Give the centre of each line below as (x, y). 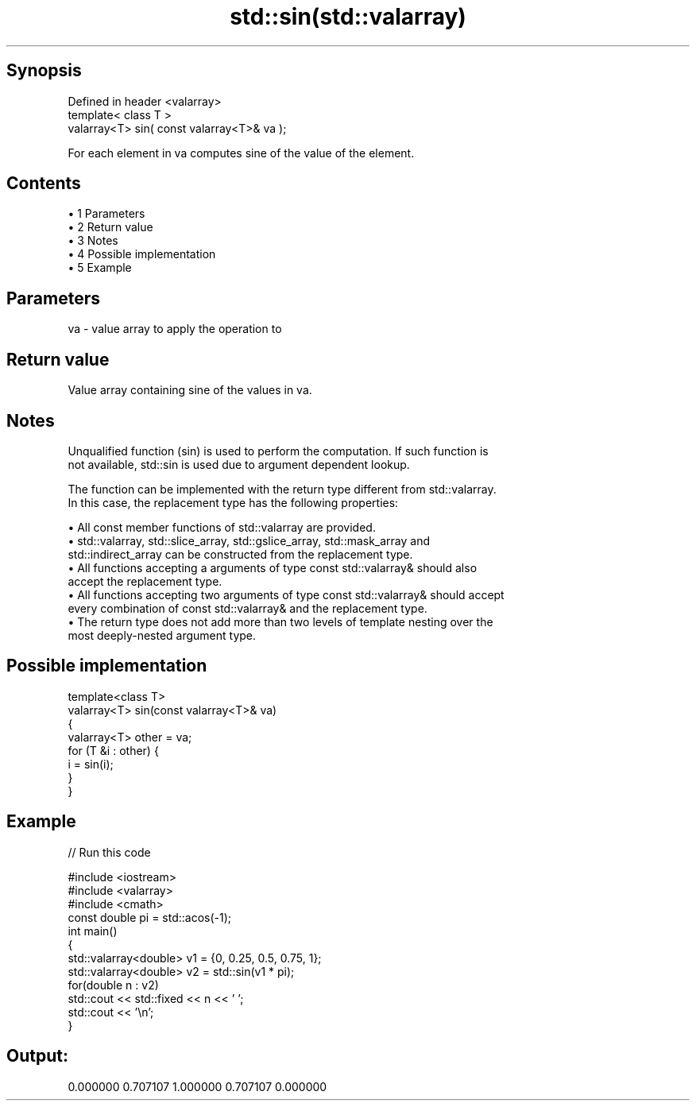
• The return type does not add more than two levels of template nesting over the (280, 621)
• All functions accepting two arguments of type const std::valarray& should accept (286, 594)
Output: (37, 1056)
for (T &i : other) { (113, 750)
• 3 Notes (93, 241)
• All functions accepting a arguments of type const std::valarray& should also (273, 567)
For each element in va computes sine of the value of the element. (241, 153)
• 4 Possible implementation (142, 254)
